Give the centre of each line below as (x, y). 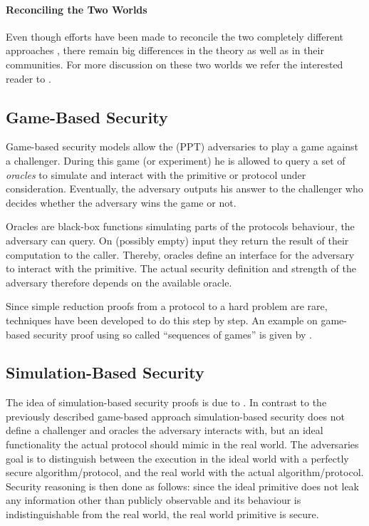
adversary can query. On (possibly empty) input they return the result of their (177, 240)
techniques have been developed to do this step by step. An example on (162, 320)
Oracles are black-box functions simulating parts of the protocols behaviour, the (180, 226)
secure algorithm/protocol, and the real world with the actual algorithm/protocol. (185, 472)
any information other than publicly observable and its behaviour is (154, 500)
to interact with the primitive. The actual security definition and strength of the (181, 268)
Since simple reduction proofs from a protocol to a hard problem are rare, (167, 306)
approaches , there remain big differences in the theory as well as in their (165, 50)
